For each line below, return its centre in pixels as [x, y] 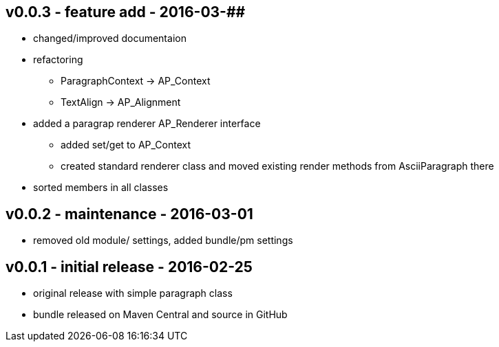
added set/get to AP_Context [126, 145]
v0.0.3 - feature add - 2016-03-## [126, 12]
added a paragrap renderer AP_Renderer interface [147, 124]
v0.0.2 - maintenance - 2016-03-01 [129, 214]
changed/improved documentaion [110, 38]
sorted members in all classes [101, 188]
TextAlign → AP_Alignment [121, 102]
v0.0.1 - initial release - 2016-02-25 [129, 267]
